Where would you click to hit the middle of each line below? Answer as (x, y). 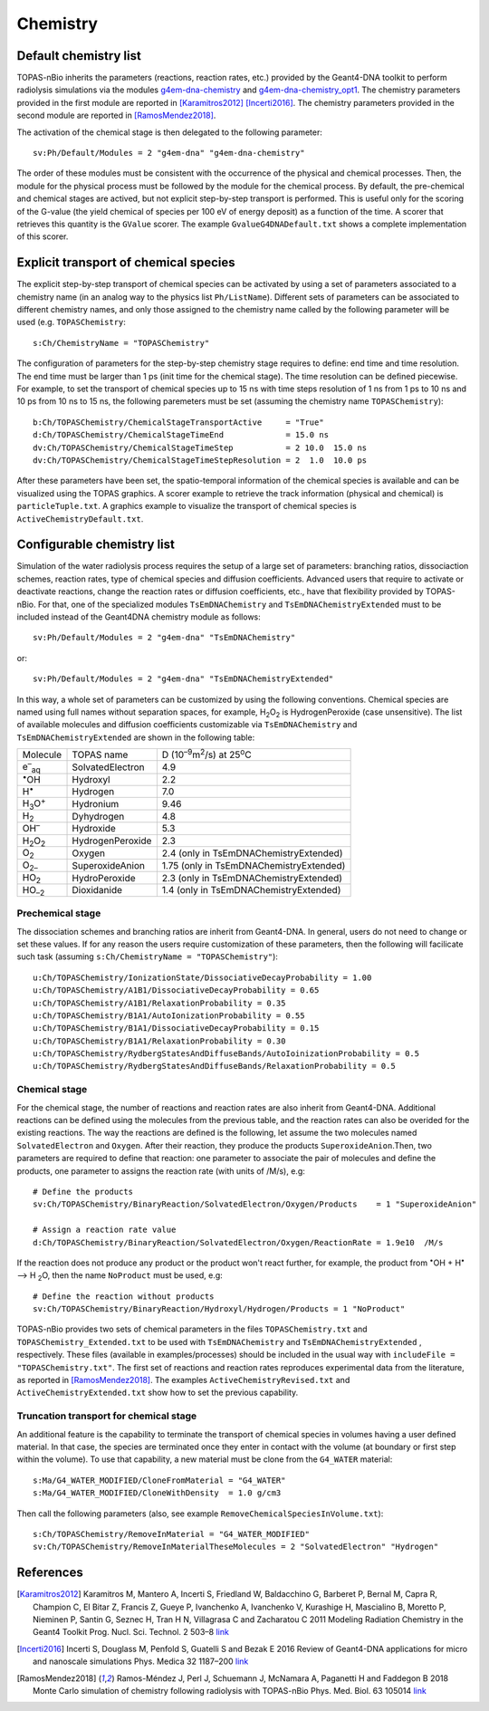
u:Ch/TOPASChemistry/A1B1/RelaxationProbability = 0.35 (159, 1003)
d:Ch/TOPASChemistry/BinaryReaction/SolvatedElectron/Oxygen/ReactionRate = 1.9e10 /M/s (238, 1242)
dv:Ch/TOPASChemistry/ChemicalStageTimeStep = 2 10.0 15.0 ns (200, 447)
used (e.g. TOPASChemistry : (72, 322)
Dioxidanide (97, 890)
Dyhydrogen (98, 816)
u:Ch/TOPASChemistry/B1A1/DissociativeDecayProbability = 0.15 (176, 1029)
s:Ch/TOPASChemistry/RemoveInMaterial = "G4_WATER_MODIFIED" (171, 1534)
